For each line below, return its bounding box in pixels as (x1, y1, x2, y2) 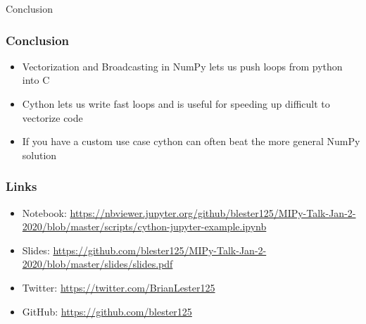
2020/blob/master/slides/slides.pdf (22, 256, 173, 271)
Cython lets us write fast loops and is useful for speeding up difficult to (22, 96, 330, 111)
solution (22, 147, 57, 162)
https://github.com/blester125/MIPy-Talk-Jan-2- (53, 242, 267, 257)
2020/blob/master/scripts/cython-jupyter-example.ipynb (22, 219, 267, 234)
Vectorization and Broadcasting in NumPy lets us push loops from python (22, 58, 343, 73)
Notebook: (22, 205, 67, 220)
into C (22, 73, 50, 87)
